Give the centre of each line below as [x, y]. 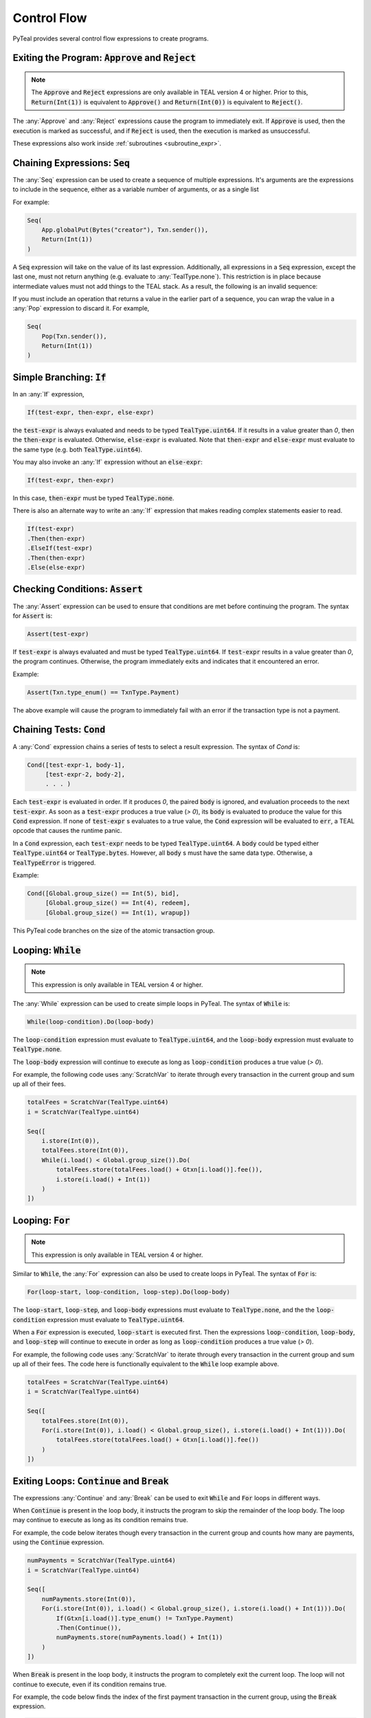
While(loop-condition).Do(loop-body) [91, 1022]
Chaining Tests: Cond [59, 729]
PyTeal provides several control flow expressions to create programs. [111, 38]
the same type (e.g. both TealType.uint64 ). [78, 449]
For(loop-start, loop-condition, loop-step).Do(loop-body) [128, 1292]
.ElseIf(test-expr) [60, 548]
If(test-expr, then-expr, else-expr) [91, 412]
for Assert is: [33, 616]
